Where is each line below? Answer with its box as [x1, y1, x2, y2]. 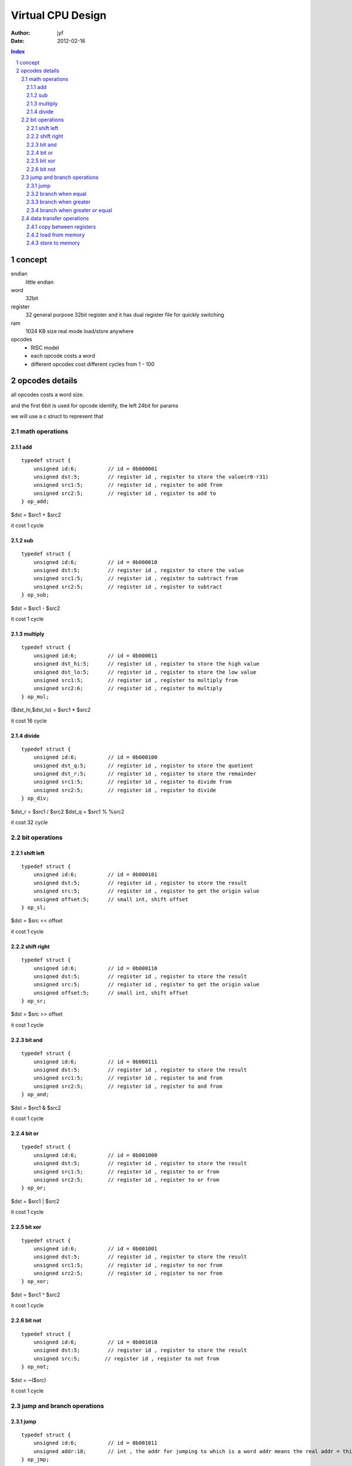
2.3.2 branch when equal [26, 190, 87, 197]
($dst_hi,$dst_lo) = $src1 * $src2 [11, 707, 91, 714]
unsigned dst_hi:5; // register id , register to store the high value [33, 660, 260, 667]
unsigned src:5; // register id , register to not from [33, 1355, 219, 1362]
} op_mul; [21, 693, 49, 700]
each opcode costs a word [31, 352, 95, 359]
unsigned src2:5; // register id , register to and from [33, 1082, 222, 1090]
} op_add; [21, 498, 49, 505]
